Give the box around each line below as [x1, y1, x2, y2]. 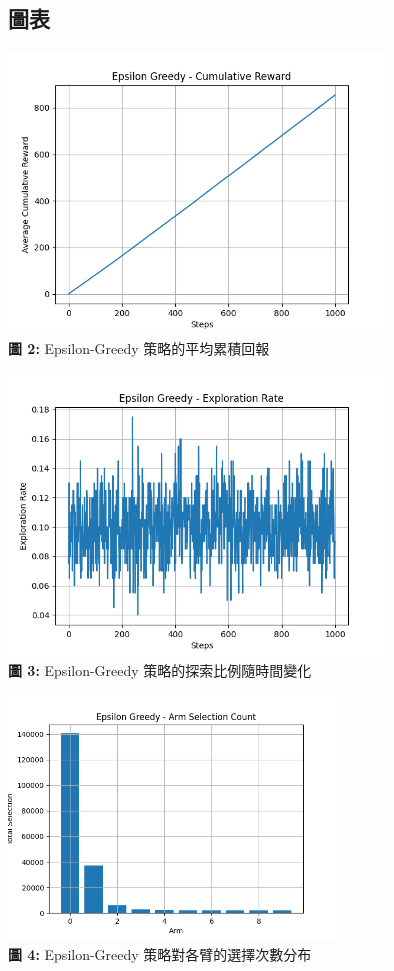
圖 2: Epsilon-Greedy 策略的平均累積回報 [8, 338, 270, 359]
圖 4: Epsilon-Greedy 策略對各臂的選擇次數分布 [8, 943, 312, 964]
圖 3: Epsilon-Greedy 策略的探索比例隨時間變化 [8, 659, 312, 680]
